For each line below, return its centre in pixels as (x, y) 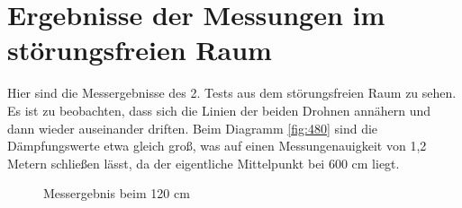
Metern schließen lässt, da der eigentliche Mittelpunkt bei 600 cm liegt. (204, 163)
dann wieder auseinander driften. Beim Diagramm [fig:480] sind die (193, 128)
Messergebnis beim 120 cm (117, 193)
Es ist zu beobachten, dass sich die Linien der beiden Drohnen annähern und (219, 110)
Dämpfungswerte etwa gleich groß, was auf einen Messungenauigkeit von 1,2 (217, 146)
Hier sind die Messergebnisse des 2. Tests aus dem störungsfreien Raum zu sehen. (232, 93)
